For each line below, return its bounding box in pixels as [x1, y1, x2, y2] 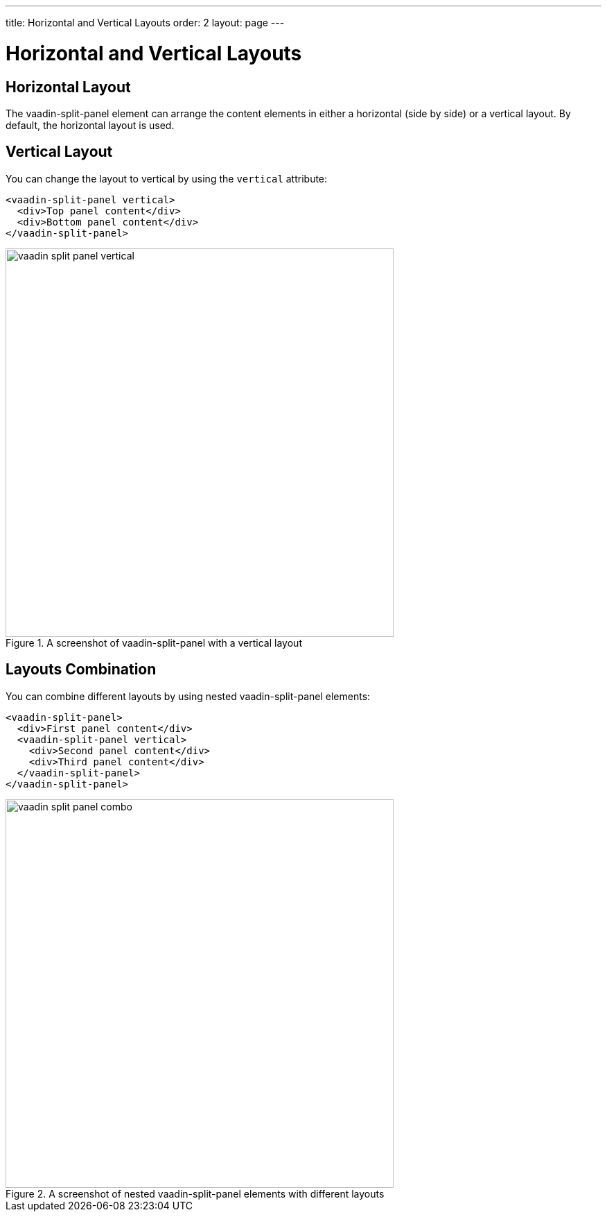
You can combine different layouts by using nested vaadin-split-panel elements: [6, 690, 371, 702]
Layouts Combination [6, 661, 157, 679]
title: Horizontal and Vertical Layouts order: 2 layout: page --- [6, 17, 285, 28]
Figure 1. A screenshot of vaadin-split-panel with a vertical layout [6, 636, 302, 649]
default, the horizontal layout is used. [6, 119, 175, 131]
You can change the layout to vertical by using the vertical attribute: [6, 172, 328, 185]
